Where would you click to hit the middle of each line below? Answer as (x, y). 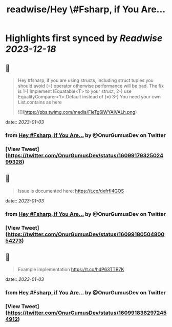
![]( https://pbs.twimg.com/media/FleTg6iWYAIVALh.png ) (77, 112)
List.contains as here (40, 102)
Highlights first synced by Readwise (84, 38)
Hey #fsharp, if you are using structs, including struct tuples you (85, 80)
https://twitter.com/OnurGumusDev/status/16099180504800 (86, 234)
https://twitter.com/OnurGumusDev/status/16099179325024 (85, 155)
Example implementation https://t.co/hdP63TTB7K (71, 270)
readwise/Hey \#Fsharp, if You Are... (86, 9)
